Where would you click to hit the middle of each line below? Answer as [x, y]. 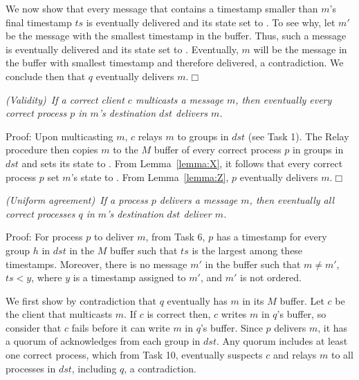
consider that [34, 327]
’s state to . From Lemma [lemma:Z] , [150, 177]
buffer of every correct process [218, 150]
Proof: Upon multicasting [59, 136]
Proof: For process [44, 237]
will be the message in [300, 49]
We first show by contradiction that [81, 300]
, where [47, 277]
